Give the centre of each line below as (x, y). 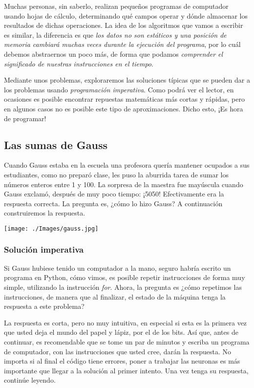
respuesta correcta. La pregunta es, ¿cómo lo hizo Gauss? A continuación (113, 203)
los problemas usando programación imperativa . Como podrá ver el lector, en (119, 89)
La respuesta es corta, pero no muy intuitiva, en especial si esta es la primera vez (126, 322)
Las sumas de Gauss (56, 144)
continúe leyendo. (30, 380)
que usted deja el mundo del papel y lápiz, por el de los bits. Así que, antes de (121, 332)
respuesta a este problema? (44, 306)
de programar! (25, 118)
